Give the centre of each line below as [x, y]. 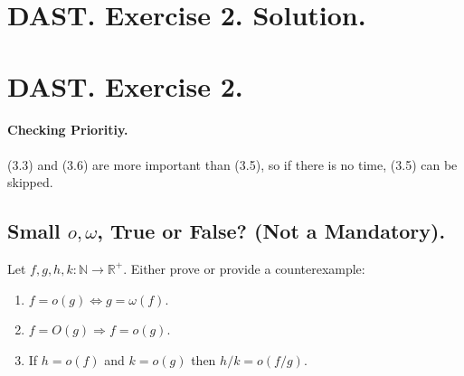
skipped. [30, 182]
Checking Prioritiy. [68, 130]
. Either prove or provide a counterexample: [244, 268]
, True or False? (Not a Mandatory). [271, 231]
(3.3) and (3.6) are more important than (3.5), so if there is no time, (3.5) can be [232, 164]
